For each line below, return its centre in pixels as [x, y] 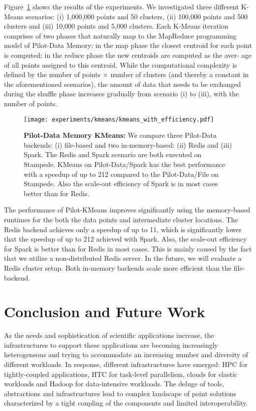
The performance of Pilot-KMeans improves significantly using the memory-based [127, 210]
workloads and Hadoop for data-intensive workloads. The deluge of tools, [114, 384]
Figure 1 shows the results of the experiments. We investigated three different [122, 6]
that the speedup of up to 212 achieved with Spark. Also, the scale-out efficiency [126, 239]
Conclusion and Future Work [105, 311]
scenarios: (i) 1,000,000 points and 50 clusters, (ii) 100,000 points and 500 [137, 16]
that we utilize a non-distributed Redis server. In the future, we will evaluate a [123, 258]
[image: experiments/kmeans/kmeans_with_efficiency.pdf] [119, 119]
